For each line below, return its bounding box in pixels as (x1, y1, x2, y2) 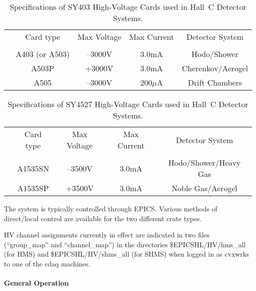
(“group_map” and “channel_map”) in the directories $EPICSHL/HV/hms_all (4, 239, 246, 249)
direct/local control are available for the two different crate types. (4, 213, 202, 223)
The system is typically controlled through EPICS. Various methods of (4, 204, 218, 213)
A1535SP (17, 182, 49, 194)
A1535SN (17, 162, 49, 174)
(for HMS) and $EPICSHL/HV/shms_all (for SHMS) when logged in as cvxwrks (4, 249, 250, 259)
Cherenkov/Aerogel (182, 62, 248, 74)
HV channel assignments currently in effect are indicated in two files (4, 230, 210, 240)
